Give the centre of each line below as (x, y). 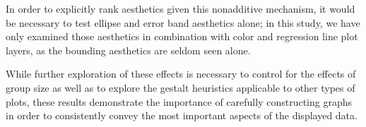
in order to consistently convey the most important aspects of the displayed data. (182, 115)
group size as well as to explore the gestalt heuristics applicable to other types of (181, 87)
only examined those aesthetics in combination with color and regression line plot (182, 36)
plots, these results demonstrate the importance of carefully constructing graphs (179, 101)
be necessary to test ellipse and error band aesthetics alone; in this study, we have (183, 22)
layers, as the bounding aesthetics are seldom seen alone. (128, 50)
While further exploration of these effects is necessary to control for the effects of (181, 74)
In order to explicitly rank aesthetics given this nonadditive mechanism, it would (181, 8)
